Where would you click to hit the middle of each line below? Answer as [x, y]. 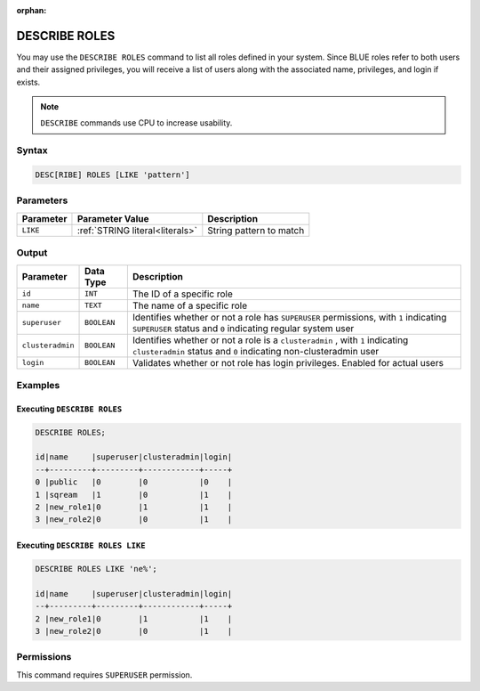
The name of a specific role [190, 305]
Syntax [32, 150]
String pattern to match [256, 230]
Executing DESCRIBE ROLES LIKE [81, 545]
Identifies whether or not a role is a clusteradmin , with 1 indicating [270, 340]
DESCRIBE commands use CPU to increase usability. [136, 123]
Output [32, 253]
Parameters [42, 200]
